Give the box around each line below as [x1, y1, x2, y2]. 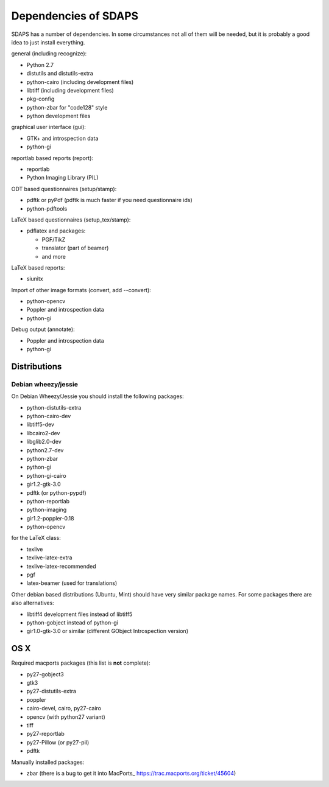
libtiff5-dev [26, 421, 55, 428]
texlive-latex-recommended [26, 562, 97, 570]
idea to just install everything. [11, 38, 85, 46]
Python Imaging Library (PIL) [26, 174, 99, 181]
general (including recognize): [11, 50, 87, 57]
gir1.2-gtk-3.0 [26, 481, 61, 488]
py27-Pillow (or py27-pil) [26, 738, 90, 746]
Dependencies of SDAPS [11, 9, 139, 23]
